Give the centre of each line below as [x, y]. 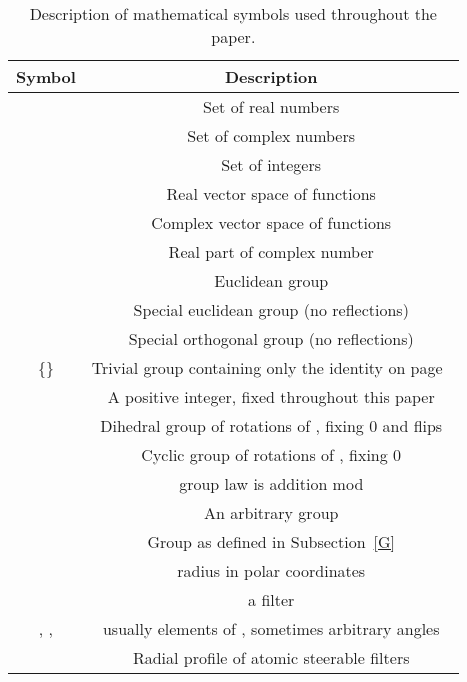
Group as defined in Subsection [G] [271, 541]
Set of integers [271, 164]
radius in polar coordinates [271, 570]
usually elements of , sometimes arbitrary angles [271, 628]
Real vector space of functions [271, 193]
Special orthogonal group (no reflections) [271, 338]
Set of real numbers [271, 106]
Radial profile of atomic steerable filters [271, 657]
